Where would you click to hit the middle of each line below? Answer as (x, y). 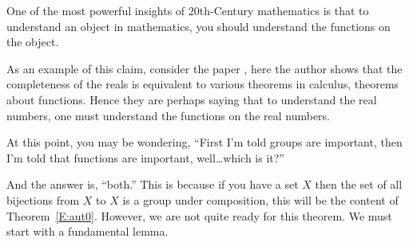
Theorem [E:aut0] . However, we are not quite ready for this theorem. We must (199, 215)
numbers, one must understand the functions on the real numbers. (169, 115)
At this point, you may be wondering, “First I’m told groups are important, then (204, 142)
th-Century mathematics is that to (284, 10)
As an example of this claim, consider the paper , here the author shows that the (204, 68)
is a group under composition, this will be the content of (260, 199)
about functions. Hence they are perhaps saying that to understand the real (192, 99)
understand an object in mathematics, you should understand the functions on (199, 26)
